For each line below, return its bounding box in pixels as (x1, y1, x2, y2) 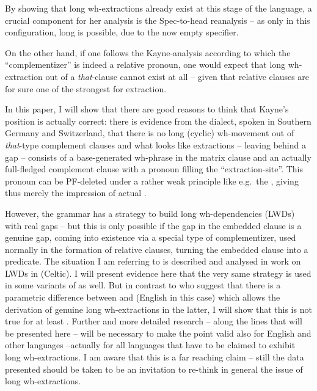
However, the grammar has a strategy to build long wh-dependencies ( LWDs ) (5, 206, 295, 219)
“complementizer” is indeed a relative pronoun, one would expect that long (5, 58, 286, 71)
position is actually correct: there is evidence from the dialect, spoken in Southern (5, 114, 312, 127)
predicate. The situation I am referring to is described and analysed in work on (5, 255, 301, 268)
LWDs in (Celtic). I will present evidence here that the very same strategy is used (5, 266, 312, 279)
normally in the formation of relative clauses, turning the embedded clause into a (5, 243, 308, 255)
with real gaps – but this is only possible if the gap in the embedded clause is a (5, 219, 302, 232)
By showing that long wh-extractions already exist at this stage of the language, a (5, 2, 312, 14)
